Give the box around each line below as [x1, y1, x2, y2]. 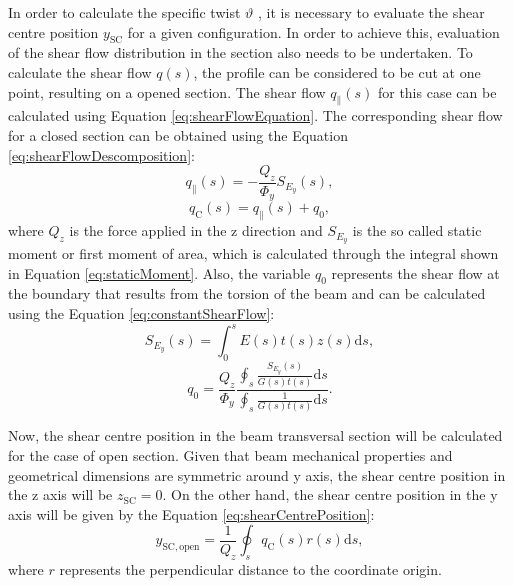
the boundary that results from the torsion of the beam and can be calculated [8, 283, 486, 304]
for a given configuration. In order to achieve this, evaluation [127, 21, 500, 42]
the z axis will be [8, 484, 113, 505]
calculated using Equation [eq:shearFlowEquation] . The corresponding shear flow [8, 105, 503, 126]
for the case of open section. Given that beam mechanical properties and [8, 444, 453, 465]
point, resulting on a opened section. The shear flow [8, 81, 326, 102]
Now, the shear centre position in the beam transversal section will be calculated [8, 425, 503, 446]
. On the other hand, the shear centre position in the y [162, 484, 498, 505]
